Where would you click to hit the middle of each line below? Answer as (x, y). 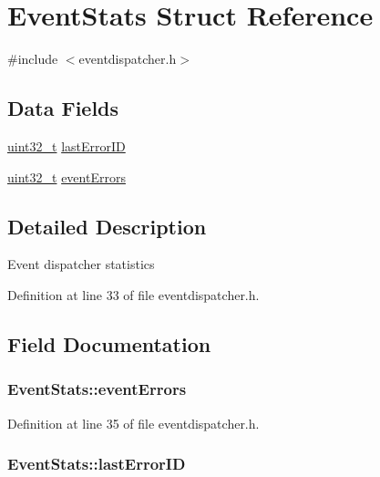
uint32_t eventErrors (67, 176)
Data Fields (63, 108)
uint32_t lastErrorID (67, 145)
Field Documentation (109, 343)
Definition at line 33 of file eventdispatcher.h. (134, 294)
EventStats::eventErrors (97, 389)
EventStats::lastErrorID (97, 464)
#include (33, 59)
